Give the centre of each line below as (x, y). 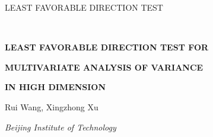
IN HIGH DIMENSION (55, 87)
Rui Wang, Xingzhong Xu (52, 106)
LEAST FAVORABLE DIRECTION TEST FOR (107, 47)
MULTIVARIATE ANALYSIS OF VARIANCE (104, 67)
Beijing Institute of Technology (61, 127)
